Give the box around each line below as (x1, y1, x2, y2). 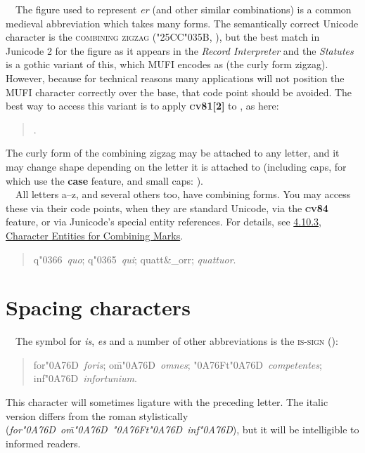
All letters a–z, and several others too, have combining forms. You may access (15, 187, 351, 202)
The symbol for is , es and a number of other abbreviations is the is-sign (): (15, 334, 338, 348)
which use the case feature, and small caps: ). (6, 173, 203, 188)
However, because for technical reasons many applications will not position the (6, 70, 345, 85)
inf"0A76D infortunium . (33, 371, 137, 386)
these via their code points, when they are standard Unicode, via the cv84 (6, 200, 328, 215)
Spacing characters (6, 293, 191, 322)
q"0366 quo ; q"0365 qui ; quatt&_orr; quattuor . (33, 251, 236, 266)
